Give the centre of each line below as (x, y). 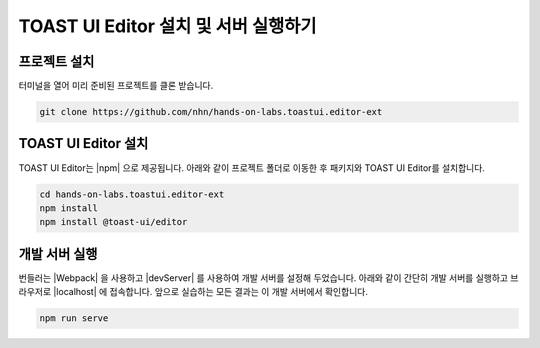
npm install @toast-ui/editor (113, 222)
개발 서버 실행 (58, 253)
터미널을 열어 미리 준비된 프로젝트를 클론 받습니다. (116, 86)
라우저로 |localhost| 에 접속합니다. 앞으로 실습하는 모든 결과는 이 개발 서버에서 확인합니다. (193, 292)
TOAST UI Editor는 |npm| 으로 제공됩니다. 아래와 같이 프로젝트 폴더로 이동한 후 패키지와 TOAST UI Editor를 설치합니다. (251, 167)
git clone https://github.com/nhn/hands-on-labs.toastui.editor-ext (211, 112)
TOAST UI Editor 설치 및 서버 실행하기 (167, 26)
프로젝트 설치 (56, 61)
